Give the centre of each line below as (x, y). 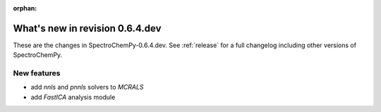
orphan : (25, 8)
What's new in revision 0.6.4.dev (87, 28)
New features (37, 73)
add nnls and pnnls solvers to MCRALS (87, 87)
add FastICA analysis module (73, 97)
